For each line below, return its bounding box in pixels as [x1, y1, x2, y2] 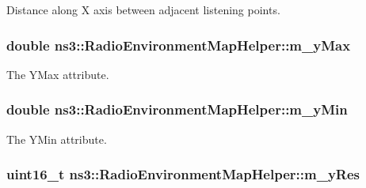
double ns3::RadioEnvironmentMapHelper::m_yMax [6, 35, 351, 55]
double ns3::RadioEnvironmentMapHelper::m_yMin [6, 100, 348, 119]
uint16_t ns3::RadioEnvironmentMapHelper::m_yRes [6, 164, 360, 184]
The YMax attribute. [6, 66, 109, 82]
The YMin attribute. [6, 130, 107, 147]
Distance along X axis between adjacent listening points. [6, 2, 280, 17]
